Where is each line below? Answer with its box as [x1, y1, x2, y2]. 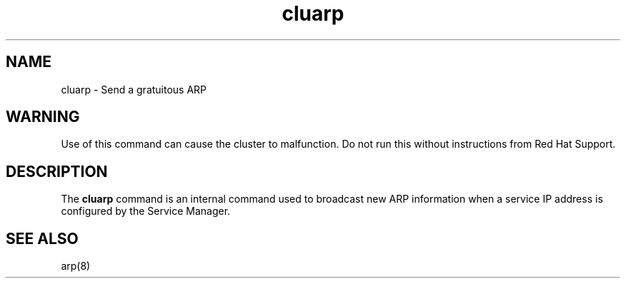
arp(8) [61, 260, 91, 273]
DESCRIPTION [6, 162, 108, 181]
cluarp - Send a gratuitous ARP [61, 83, 207, 96]
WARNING [6, 108, 80, 126]
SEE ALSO [6, 229, 79, 248]
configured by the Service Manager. [61, 205, 231, 218]
